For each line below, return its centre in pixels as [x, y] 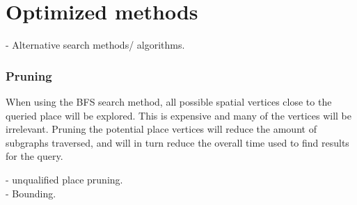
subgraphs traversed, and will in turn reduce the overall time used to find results [177, 142]
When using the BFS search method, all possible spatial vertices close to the [169, 101]
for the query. [34, 156]
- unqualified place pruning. [64, 179]
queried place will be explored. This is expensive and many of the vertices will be [179, 115]
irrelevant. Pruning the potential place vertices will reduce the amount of [161, 129]
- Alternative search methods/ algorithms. [95, 45]
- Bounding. [31, 193]
